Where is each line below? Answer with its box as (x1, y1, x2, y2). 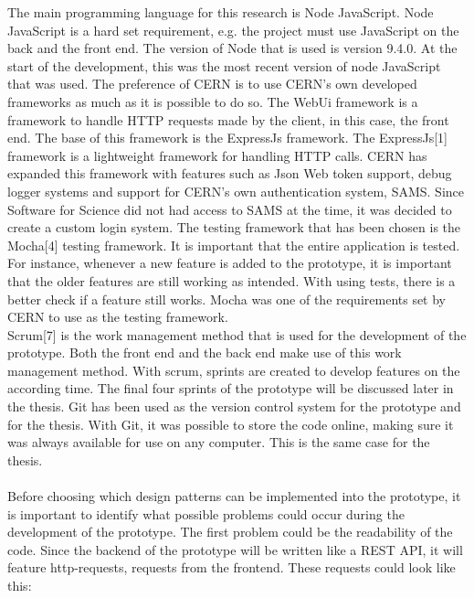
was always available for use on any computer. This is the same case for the (7, 432, 430, 452)
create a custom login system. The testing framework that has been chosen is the (7, 218, 461, 237)
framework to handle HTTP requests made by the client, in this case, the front (7, 110, 449, 129)
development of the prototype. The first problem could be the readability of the (7, 522, 453, 541)
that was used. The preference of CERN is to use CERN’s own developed (7, 74, 417, 93)
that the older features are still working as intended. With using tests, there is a (7, 271, 456, 290)
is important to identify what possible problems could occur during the (7, 504, 405, 523)
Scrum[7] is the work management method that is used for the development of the (7, 325, 467, 344)
